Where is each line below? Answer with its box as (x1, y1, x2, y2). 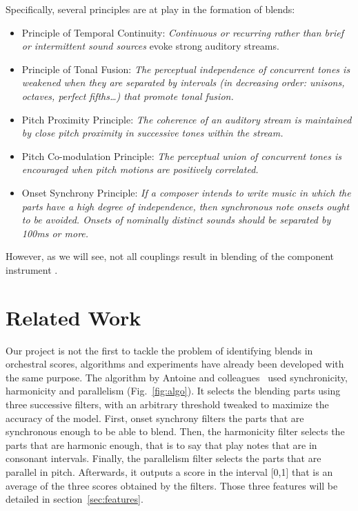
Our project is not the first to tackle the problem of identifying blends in (6, 343, 313, 357)
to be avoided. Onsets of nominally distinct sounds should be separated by (21, 212, 331, 227)
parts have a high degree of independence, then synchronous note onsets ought (21, 199, 350, 213)
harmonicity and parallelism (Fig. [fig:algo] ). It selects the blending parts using (6, 383, 341, 398)
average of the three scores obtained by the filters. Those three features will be (6, 478, 338, 492)
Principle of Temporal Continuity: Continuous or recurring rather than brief (21, 25, 344, 39)
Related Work (6, 303, 141, 331)
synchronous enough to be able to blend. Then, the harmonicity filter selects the (6, 424, 345, 439)
